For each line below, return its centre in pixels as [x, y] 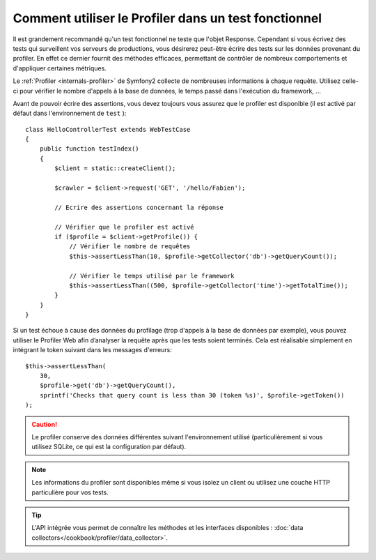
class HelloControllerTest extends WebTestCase [108, 129]
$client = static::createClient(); [115, 168]
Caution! [45, 424]
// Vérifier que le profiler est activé [124, 227]
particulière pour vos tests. [70, 492]
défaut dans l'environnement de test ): [70, 113]
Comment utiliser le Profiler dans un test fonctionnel [167, 18]
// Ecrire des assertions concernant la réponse [139, 207]
